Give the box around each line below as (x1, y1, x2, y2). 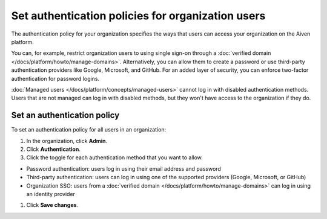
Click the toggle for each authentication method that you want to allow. (26, 154, 203, 161)
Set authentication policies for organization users (11, 9, 266, 22)
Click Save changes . (26, 202, 79, 209)
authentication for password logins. (11, 75, 100, 82)
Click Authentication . (26, 145, 81, 153)
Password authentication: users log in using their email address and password (26, 165, 221, 172)
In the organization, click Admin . (26, 137, 108, 144)
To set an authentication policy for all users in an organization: (11, 126, 167, 133)
